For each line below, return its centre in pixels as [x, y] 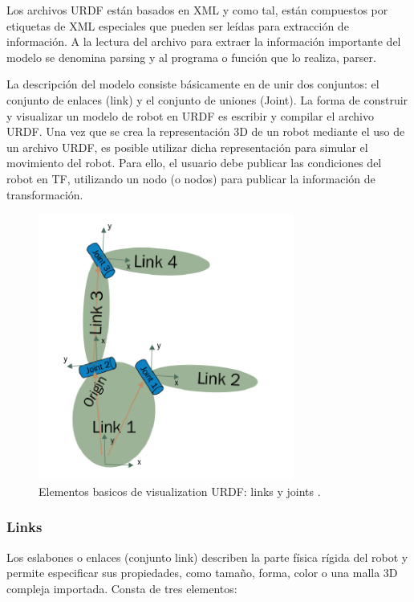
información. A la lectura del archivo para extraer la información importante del [204, 41]
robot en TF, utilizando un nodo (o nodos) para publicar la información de [191, 178]
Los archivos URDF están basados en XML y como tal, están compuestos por [197, 10]
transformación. [45, 194]
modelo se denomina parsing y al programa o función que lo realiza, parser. [191, 57]
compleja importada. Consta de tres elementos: [122, 588]
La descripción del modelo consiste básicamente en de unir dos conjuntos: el [193, 84]
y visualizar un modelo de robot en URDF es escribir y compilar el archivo [190, 115]
